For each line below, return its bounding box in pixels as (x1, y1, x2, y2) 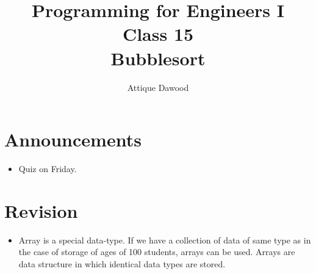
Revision (4, 198, 78, 223)
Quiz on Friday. (18, 162, 77, 175)
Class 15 (122, 21, 194, 46)
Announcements (4, 127, 142, 152)
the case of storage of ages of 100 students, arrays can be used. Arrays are (18, 245, 295, 258)
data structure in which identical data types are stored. (18, 257, 226, 270)
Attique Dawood (127, 81, 189, 93)
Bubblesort (110, 45, 206, 70)
